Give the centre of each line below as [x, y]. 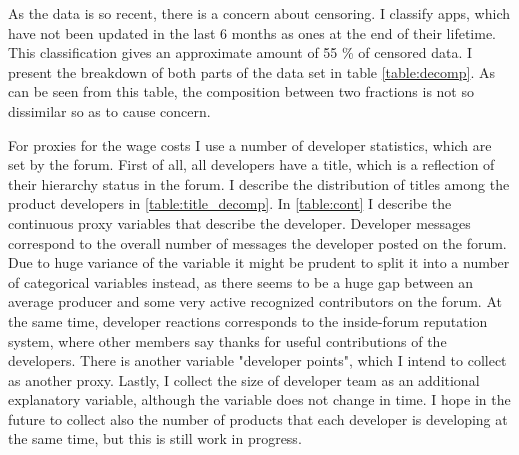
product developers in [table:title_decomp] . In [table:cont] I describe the [230, 203]
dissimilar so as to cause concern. [109, 110]
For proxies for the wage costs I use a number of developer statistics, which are [250, 144]
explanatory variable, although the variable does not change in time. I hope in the [259, 399]
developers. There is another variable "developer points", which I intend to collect [257, 360]
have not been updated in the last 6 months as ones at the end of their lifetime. [252, 32]
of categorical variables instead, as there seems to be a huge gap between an [241, 281]
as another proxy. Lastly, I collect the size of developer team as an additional [244, 379]
